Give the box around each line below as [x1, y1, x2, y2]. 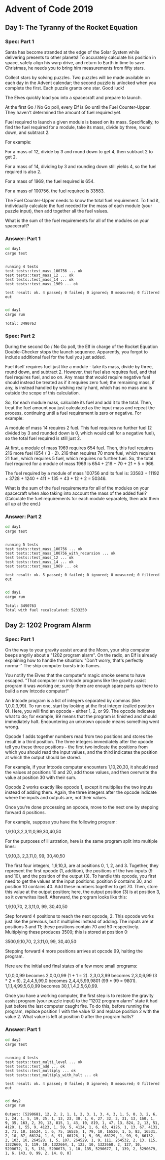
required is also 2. [5, 169, 42, 174]
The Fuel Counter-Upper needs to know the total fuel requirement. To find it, [5, 197, 160, 203]
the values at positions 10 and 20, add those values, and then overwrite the [5, 770, 158, 775]
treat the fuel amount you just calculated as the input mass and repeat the [5, 404, 155, 411]
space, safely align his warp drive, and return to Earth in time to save [5, 59, 144, 65]
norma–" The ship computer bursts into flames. [5, 663, 101, 669]
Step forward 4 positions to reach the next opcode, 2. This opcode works [5, 913, 154, 919]
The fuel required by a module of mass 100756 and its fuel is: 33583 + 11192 [5, 470, 160, 476]
